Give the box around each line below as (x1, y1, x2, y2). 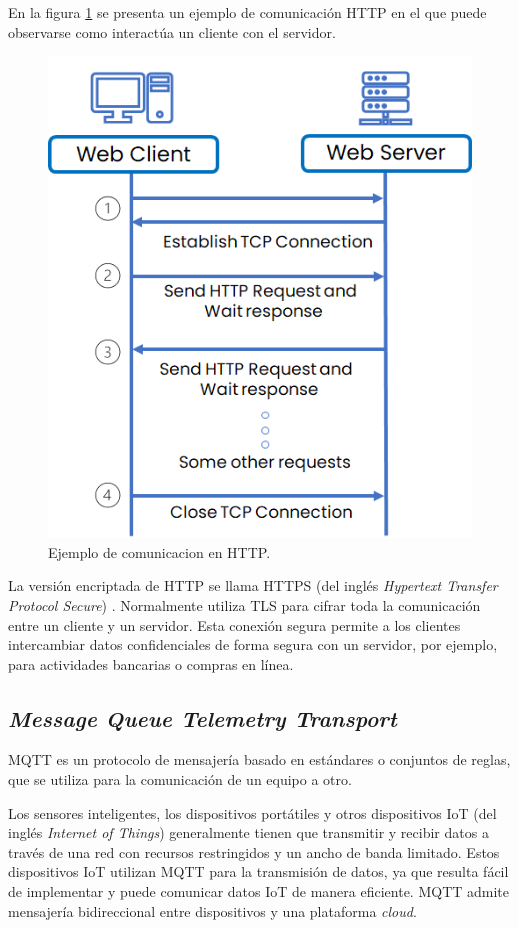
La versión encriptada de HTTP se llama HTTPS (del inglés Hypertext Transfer (8, 575, 498, 596)
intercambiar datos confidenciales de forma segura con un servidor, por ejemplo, (8, 634, 498, 655)
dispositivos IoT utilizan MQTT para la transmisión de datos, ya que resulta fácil (8, 861, 509, 882)
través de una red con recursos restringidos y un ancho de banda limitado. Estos (8, 841, 500, 862)
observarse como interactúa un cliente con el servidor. (8, 21, 336, 42)
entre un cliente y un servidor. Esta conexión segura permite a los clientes (8, 614, 461, 635)
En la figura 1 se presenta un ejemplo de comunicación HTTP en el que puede (8, 2, 487, 22)
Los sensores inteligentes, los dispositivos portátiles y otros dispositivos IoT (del (8, 802, 497, 823)
